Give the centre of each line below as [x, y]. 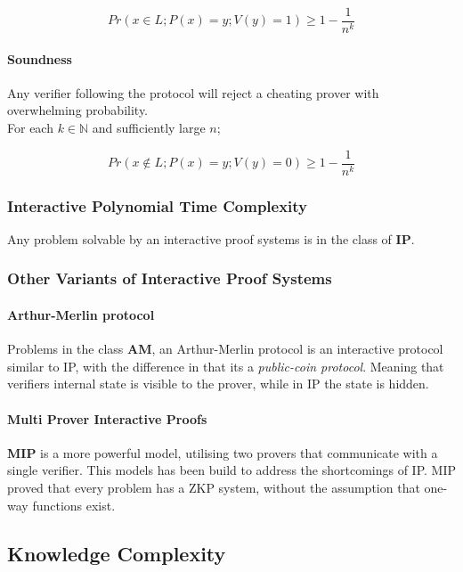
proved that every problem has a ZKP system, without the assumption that [214, 487]
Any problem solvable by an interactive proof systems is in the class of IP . [211, 238]
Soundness [40, 58]
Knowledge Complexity [117, 553]
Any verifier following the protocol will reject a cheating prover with [193, 92]
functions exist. [74, 505]
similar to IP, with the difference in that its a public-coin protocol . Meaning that [226, 366]
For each [30, 128]
